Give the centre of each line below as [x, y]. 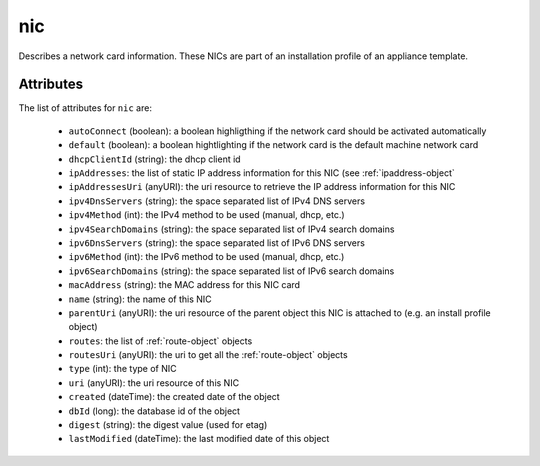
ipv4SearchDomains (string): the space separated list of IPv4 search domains [231, 229]
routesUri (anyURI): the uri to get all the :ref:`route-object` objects [208, 355]
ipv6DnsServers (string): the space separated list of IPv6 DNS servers [216, 242]
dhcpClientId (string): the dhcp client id [154, 159]
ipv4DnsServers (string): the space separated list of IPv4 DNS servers [216, 201]
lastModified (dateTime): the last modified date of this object [199, 439]
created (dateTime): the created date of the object [174, 397]
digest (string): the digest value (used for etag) [168, 425]
